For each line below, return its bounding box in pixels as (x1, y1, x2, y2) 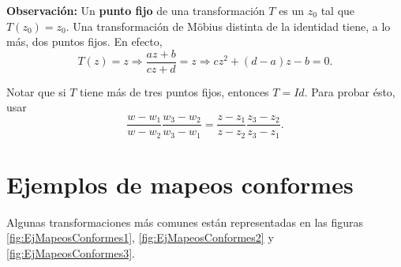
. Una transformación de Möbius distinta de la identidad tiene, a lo (66, 17, 391, 34)
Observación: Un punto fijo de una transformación (6, 2, 265, 18)
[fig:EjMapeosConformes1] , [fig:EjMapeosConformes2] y (6, 229, 274, 246)
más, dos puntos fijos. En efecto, (6, 33, 163, 50)
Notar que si (6, 83, 66, 100)
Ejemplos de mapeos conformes (6, 167, 354, 200)
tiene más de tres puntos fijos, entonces (80, 83, 269, 100)
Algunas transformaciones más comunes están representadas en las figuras (6, 213, 364, 230)
